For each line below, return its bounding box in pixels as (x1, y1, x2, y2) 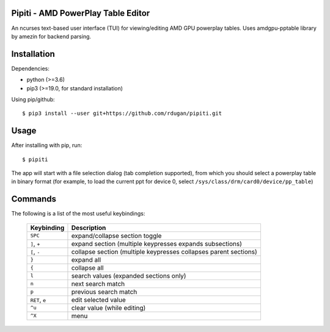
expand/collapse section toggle (71, 231, 162, 240)
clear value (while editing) (71, 303, 146, 312)
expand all (71, 255, 101, 264)
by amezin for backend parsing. (11, 32, 92, 40)
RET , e (30, 295, 46, 304)
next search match (71, 280, 125, 288)
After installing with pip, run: (11, 142, 82, 149)
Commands (11, 194, 57, 204)
